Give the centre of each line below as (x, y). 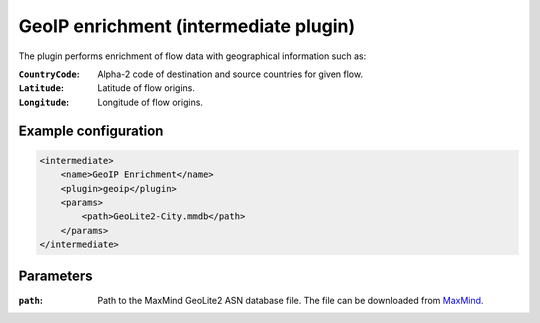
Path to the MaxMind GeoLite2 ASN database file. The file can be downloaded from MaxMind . (290, 300)
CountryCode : (49, 74)
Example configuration (91, 130)
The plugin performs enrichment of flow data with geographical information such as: (192, 56)
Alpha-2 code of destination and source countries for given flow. (230, 74)
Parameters (55, 276)
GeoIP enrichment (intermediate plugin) (186, 26)
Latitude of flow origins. (146, 88)
